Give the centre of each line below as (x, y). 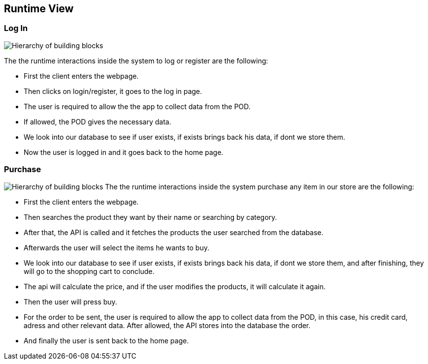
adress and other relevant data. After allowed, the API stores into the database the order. (167, 325)
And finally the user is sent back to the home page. (106, 340)
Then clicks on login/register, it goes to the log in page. (113, 91)
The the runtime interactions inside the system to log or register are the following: (136, 61)
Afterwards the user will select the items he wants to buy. (116, 247)
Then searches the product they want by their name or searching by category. (150, 217)
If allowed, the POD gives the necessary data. (98, 121)
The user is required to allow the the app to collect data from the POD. (137, 106)
